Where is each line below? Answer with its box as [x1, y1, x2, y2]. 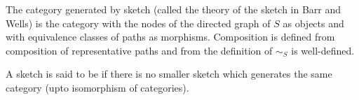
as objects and [283, 15, 344, 30]
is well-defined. [291, 43, 355, 57]
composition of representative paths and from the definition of [6, 43, 273, 57]
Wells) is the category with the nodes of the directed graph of [6, 15, 271, 30]
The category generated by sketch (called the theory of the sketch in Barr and [6, 2, 341, 16]
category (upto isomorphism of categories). [6, 80, 189, 94]
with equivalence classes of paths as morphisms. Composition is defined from [6, 29, 335, 44]
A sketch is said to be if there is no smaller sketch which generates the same [6, 66, 332, 81]
